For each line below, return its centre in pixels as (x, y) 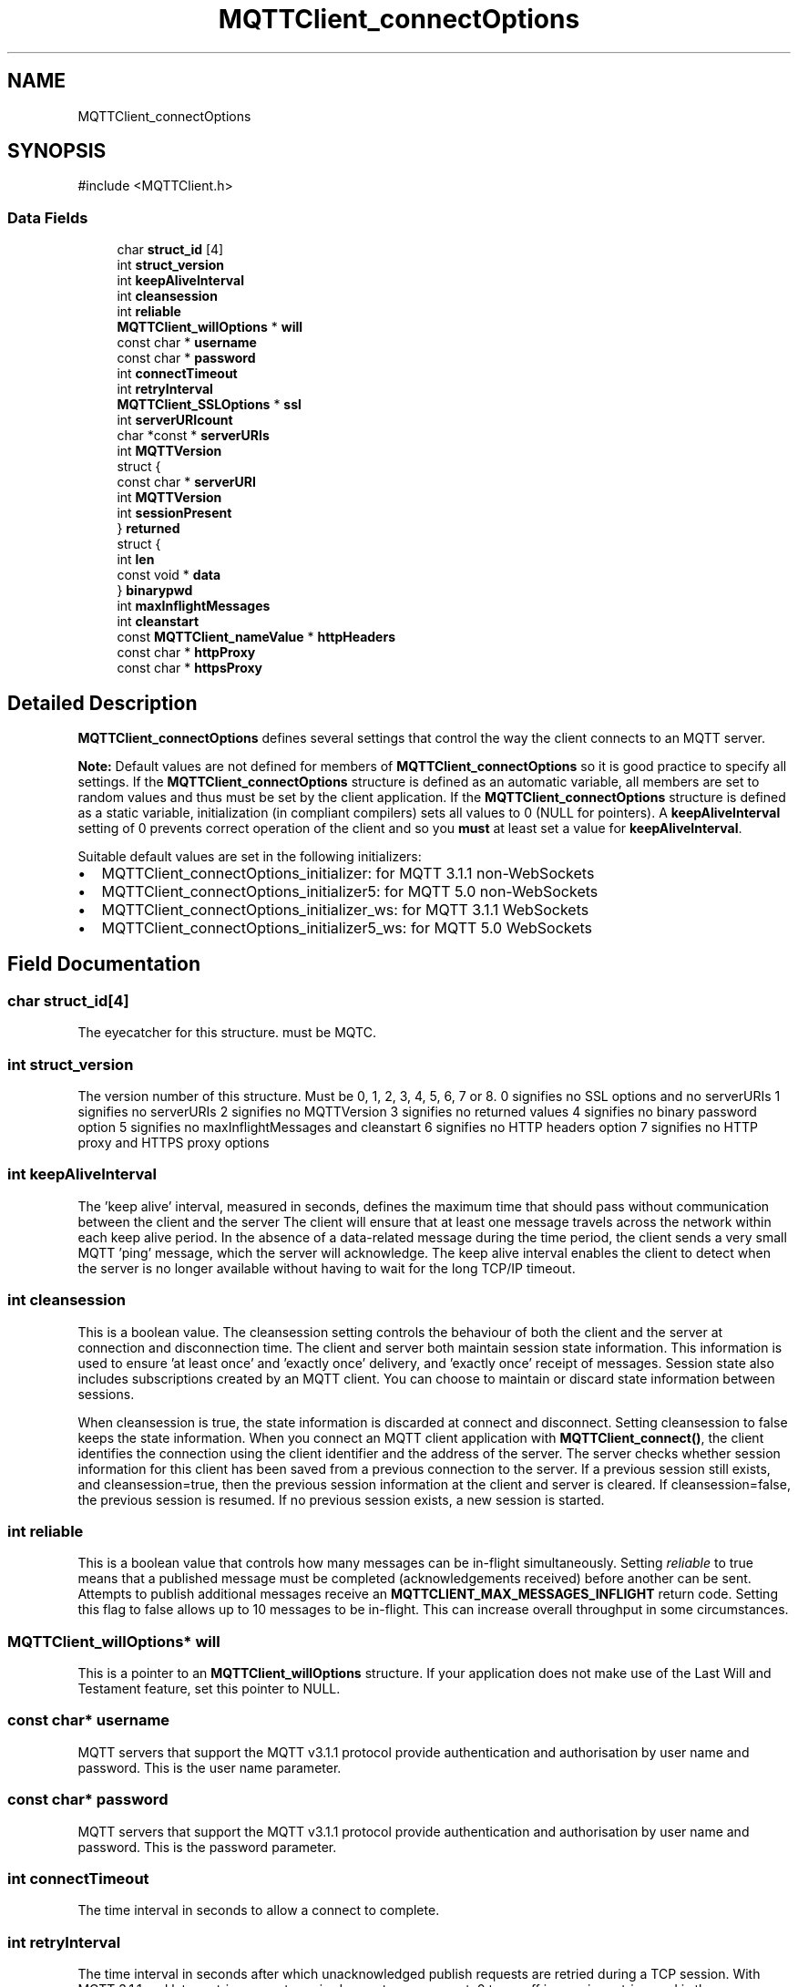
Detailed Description (102, 703)
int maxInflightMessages (194, 606)
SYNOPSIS (57, 151)
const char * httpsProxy (190, 668)
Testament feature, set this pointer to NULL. (209, 1688)
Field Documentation (104, 964)
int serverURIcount (175, 420)
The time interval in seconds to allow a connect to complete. (259, 1910)
